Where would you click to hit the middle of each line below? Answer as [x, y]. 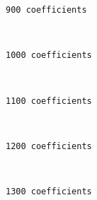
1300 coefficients [49, 192]
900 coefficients [46, 10]
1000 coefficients [49, 55]
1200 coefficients [49, 146]
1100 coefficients [49, 101]
